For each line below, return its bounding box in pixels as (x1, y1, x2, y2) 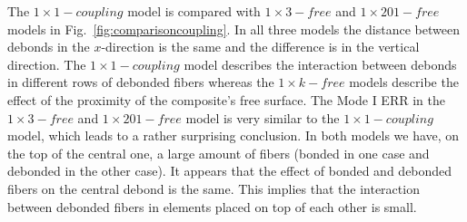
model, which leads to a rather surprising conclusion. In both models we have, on (7, 126, 460, 145)
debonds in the (7, 37, 90, 56)
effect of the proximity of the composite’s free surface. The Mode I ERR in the (7, 90, 445, 109)
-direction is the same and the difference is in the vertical (101, 37, 420, 56)
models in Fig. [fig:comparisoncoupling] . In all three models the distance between (7, 19, 460, 38)
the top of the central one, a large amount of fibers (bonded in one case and (7, 143, 430, 162)
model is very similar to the (185, 108, 340, 127)
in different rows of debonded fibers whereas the (7, 72, 274, 92)
